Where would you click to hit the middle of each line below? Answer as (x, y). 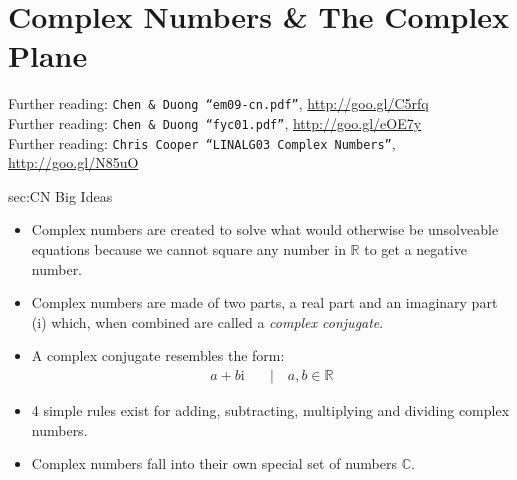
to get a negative (415, 249)
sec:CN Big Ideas (60, 195)
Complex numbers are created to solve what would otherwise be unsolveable (265, 229)
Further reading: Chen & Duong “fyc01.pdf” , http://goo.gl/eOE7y (215, 122)
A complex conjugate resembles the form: (158, 355)
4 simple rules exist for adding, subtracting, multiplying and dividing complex (270, 410)
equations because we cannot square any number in (188, 249)
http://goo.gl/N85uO (73, 162)
